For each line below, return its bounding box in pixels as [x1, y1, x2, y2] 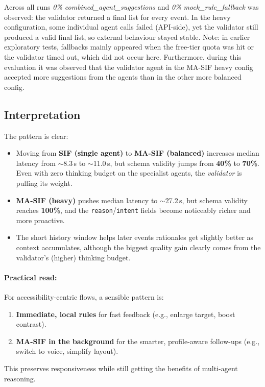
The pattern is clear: [4, 130, 68, 141]
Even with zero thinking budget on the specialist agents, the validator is [16, 167, 242, 178]
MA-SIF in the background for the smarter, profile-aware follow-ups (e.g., [16, 335, 260, 346]
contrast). [16, 319, 46, 329]
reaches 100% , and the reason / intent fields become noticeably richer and [16, 205, 251, 215]
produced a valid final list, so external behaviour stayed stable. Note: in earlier [4, 31, 250, 42]
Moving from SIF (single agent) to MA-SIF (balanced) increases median [16, 148, 259, 158]
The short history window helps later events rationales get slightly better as [16, 232, 254, 243]
